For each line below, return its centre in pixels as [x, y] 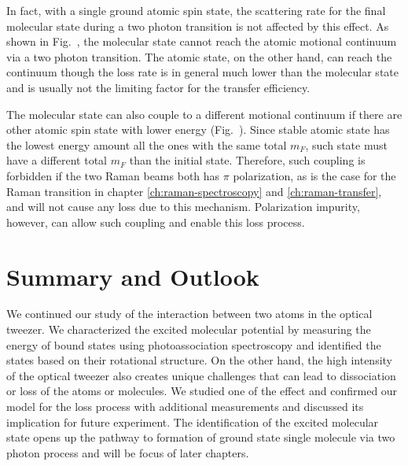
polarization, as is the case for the [314, 175]
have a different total [57, 160]
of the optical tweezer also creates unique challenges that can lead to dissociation [201, 375]
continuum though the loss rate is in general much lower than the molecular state [202, 72]
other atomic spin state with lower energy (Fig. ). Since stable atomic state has [198, 129]
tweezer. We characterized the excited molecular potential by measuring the [189, 329]
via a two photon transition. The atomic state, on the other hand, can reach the [199, 56]
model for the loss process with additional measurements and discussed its [185, 406]
